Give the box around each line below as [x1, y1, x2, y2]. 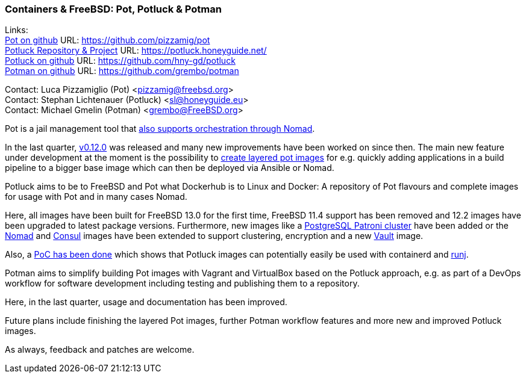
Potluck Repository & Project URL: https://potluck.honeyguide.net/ [5, 45, 267, 56]
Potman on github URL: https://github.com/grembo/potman [5, 66, 239, 76]
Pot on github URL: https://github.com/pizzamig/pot [5, 35, 210, 46]
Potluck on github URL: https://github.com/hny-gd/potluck [5, 55, 236, 66]
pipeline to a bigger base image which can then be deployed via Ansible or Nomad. [5, 163, 334, 173]
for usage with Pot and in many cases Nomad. [5, 191, 187, 202]
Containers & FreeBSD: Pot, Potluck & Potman [5, 3, 222, 15]
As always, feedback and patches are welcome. [5, 344, 195, 355]
